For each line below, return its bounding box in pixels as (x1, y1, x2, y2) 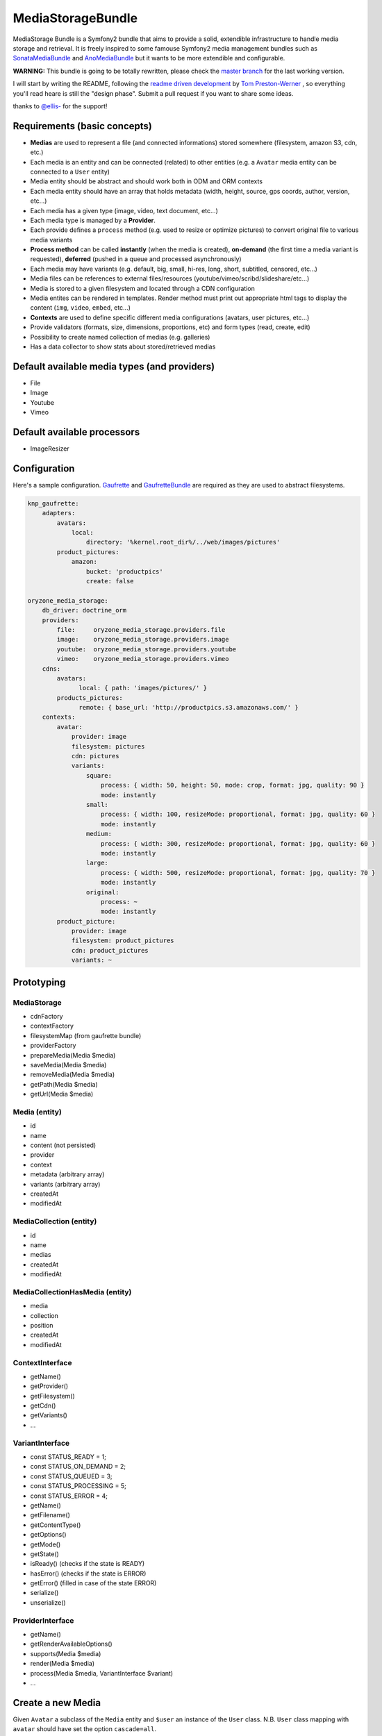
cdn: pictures (71, 752, 119, 760)
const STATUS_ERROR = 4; (30, 1492, 108, 1500)
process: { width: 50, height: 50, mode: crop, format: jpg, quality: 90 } (101, 781, 365, 790)
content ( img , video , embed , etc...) (30, 303, 131, 312)
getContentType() (30, 1521, 81, 1529)
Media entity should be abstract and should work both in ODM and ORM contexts (30, 177, 263, 185)
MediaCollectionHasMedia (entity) (13, 1287, 132, 1296)
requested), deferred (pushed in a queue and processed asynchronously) (30, 255, 242, 263)
